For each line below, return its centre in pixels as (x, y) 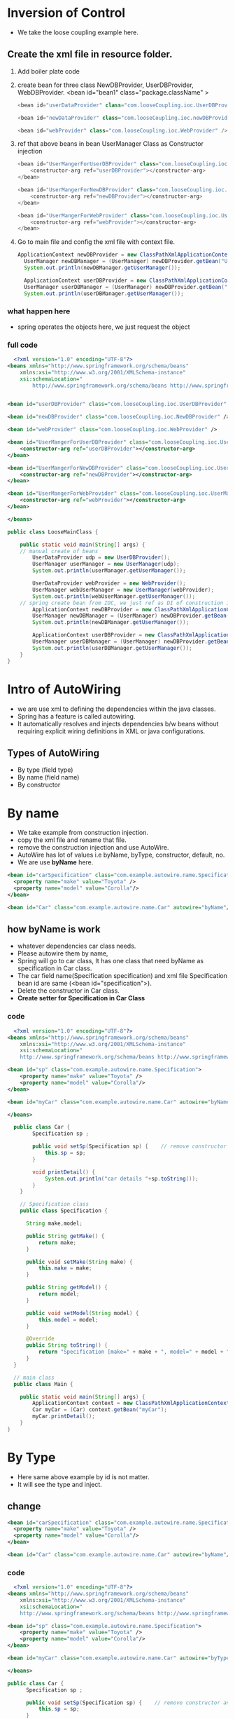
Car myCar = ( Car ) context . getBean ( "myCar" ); (100, 1410)
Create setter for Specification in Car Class (81, 998)
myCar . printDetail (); (64, 1416)
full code (23, 345)
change (24, 1506)
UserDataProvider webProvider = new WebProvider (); (109, 583)
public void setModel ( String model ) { (82, 1313)
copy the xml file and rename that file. (72, 840)
